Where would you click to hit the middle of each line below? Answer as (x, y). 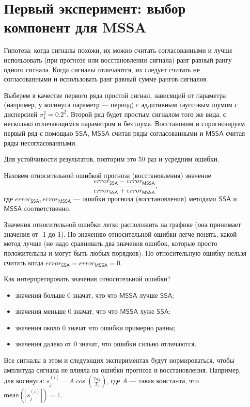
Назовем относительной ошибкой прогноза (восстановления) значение (108, 175)
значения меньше (40, 311)
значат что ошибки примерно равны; (122, 327)
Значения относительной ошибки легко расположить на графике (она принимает (123, 224)
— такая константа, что (164, 381)
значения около (38, 327)
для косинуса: (24, 381)
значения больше (40, 295)
